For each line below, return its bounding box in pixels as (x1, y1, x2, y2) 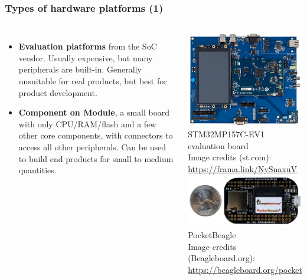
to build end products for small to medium (18, 152, 174, 164)
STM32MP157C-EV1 (188, 128, 265, 140)
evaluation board (188, 139, 249, 151)
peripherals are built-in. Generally (18, 63, 142, 75)
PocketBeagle (188, 229, 236, 241)
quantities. (18, 164, 57, 176)
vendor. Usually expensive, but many (18, 51, 153, 64)
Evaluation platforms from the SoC (18, 40, 157, 52)
